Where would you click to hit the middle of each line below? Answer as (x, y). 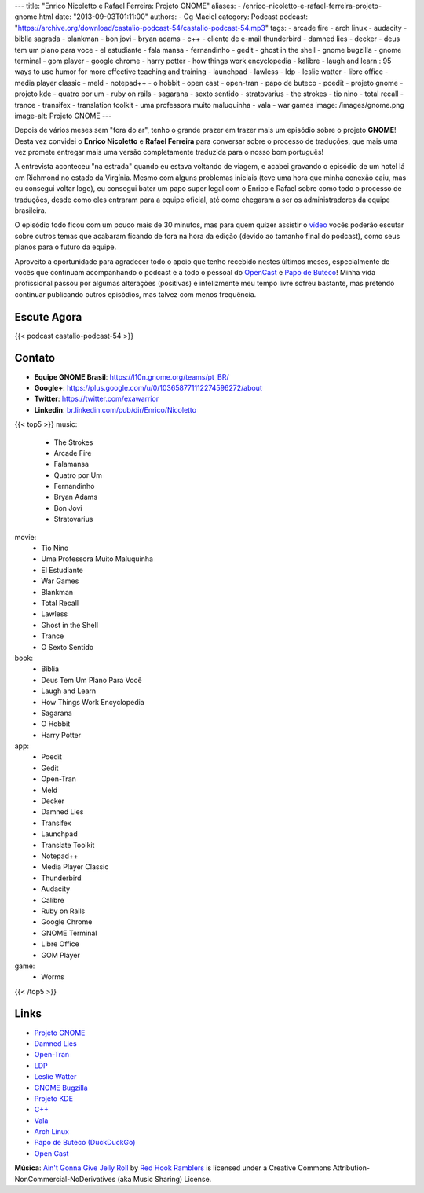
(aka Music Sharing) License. (164, 1179)
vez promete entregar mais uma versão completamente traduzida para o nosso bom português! (169, 152)
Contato (35, 358)
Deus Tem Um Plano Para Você (91, 680)
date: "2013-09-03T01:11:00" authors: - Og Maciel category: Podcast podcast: (182, 17)
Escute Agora (48, 317)
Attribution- (351, 1168)
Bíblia (50, 669)
